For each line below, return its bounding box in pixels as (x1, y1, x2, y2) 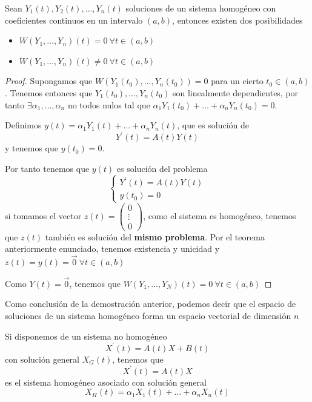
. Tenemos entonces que (5, 86, 93, 99)
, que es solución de (177, 119, 249, 131)
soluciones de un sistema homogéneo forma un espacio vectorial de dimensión (5, 309, 291, 322)
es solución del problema (116, 162, 208, 174)
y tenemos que (5, 142, 58, 154)
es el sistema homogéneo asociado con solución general (5, 375, 207, 388)
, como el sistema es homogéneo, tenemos (143, 209, 296, 222)
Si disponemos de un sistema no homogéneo (5, 329, 167, 342)
